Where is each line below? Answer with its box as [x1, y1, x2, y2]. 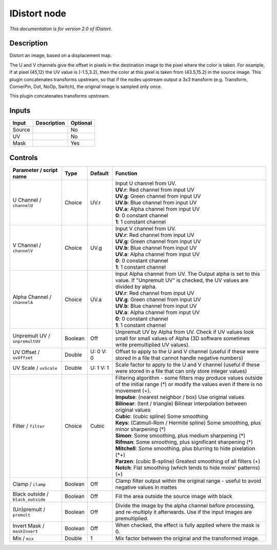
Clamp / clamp [12, 480, 46, 487]
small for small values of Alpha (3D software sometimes [115, 334, 250, 342]
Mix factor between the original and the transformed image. [115, 535, 260, 542]
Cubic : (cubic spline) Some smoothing [115, 412, 208, 420]
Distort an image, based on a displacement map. [9, 52, 112, 59]
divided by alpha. [115, 283, 157, 290]
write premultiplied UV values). [115, 341, 190, 348]
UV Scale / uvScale [12, 364, 57, 371]
